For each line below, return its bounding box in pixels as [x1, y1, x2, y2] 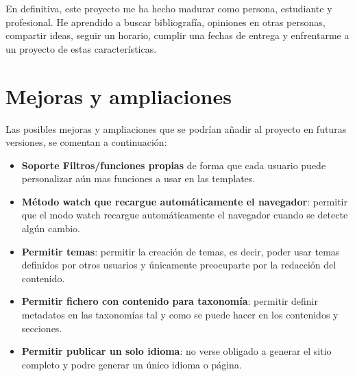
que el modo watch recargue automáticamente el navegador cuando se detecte [21, 208, 348, 222]
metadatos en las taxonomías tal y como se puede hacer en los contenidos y [21, 308, 339, 322]
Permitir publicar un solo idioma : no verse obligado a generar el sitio [21, 344, 332, 358]
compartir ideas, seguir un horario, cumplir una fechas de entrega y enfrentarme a [5, 28, 350, 42]
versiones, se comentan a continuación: [5, 135, 167, 149]
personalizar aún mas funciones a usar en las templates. [21, 171, 256, 186]
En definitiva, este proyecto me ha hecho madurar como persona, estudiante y [5, 1, 332, 15]
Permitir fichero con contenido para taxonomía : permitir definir [21, 294, 318, 308]
